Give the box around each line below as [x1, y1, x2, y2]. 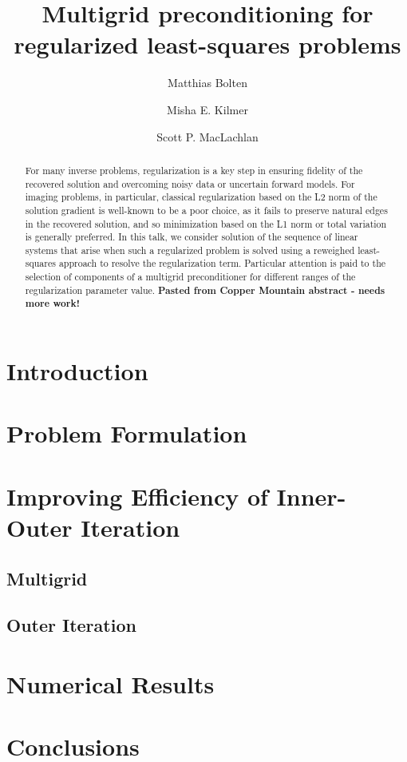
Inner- [276, 479, 346, 512]
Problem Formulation [6, 417, 247, 450]
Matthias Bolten [168, 74, 247, 91]
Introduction [6, 355, 148, 387]
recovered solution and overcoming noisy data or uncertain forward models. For [25, 177, 355, 190]
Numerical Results [6, 667, 215, 700]
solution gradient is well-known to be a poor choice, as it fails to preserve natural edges [25, 203, 388, 216]
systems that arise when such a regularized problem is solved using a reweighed [25, 243, 355, 256]
